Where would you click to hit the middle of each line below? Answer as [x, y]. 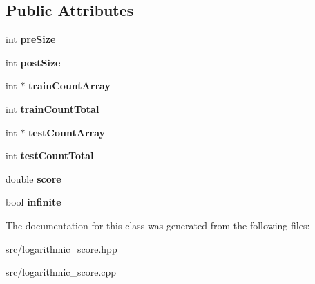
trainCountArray [69, 86]
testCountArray [67, 132]
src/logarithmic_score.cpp [61, 272]
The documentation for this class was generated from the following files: [158, 225]
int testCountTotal [50, 156]
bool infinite [34, 202]
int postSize [33, 62]
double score [34, 178]
